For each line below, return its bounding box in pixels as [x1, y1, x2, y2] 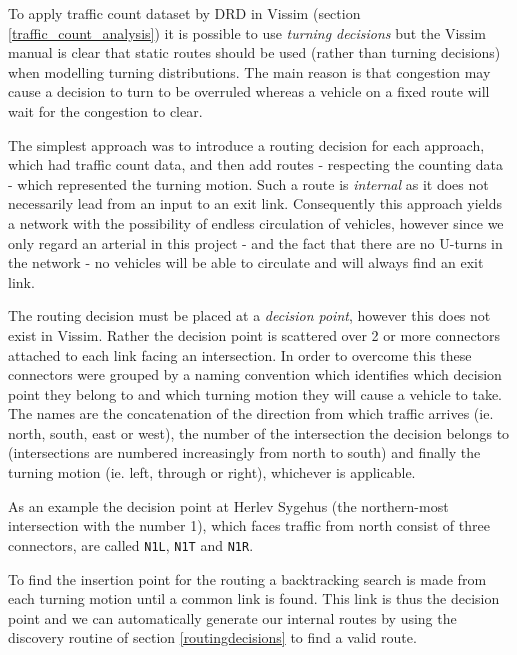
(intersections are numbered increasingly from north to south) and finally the [8, 442, 481, 463]
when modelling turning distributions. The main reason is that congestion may [8, 61, 491, 82]
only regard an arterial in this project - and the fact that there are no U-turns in [8, 232, 503, 253]
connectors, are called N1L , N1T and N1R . [8, 534, 254, 555]
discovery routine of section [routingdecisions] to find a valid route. [8, 627, 417, 648]
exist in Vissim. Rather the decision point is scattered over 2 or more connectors [8, 324, 501, 345]
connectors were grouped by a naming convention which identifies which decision [8, 364, 502, 385]
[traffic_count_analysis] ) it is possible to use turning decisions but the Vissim [8, 22, 486, 43]
